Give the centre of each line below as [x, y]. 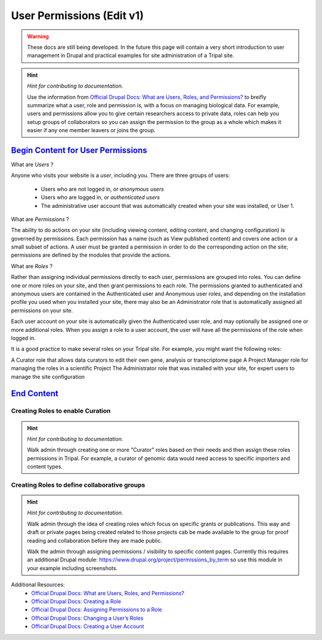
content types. [45, 467]
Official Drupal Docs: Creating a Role [76, 601]
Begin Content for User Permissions [79, 150]
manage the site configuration [48, 377]
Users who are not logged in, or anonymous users [102, 189]
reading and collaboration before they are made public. [95, 540]
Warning [38, 36]
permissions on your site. [42, 310]
